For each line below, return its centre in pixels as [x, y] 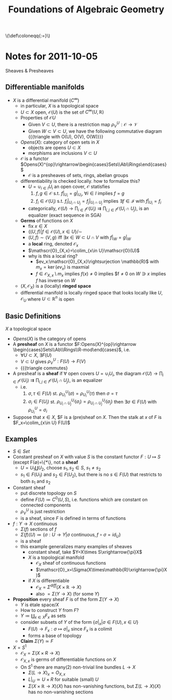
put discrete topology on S [49, 493]
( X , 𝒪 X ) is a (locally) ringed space [56, 286]
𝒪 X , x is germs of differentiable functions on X [68, 660]
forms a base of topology [55, 635]
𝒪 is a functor [34, 159]
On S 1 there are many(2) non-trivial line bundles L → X [78, 667]
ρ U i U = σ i [37, 410]
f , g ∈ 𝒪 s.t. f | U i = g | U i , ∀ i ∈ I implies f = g [80, 194]
